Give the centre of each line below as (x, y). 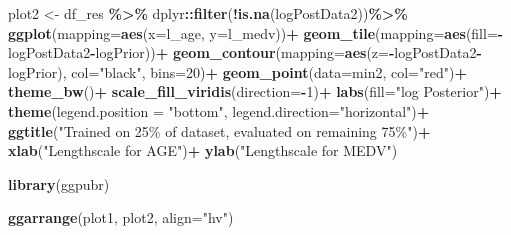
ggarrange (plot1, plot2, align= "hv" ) (121, 217)
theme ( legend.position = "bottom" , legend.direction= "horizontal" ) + (219, 110)
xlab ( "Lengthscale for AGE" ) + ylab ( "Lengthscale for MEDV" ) (203, 150)
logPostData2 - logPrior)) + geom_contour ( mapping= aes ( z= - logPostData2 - (245, 52)
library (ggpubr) (59, 183)
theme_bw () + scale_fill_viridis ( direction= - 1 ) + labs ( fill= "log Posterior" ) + (255, 91)
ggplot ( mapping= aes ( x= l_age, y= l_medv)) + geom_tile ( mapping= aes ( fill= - (256, 32)
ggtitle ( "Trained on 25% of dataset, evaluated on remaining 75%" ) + (219, 130)
